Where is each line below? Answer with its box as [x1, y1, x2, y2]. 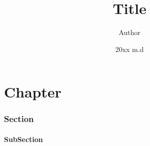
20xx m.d [115, 43, 144, 54]
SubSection [4, 133, 43, 144]
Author [119, 27, 141, 37]
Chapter [4, 81, 62, 102]
